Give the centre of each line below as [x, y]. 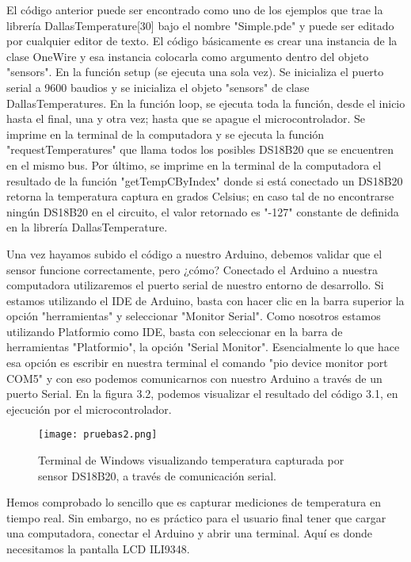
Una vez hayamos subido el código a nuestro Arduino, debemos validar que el [194, 253]
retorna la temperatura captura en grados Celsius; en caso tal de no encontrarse [200, 196]
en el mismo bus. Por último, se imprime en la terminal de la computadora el [194, 164]
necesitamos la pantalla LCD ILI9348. [98, 549]
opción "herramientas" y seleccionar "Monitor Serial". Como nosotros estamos [194, 316]
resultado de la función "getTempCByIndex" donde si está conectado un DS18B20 [205, 180]
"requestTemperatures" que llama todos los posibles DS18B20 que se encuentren [200, 149]
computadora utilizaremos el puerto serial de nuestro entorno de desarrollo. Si [195, 285]
